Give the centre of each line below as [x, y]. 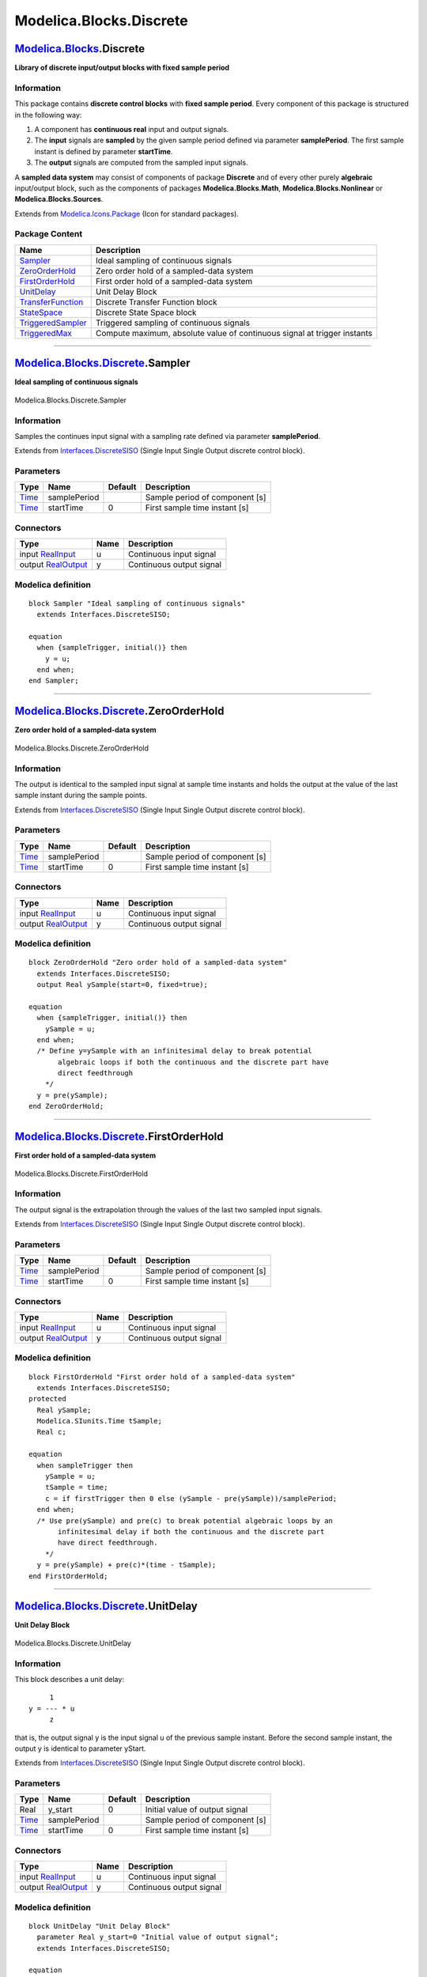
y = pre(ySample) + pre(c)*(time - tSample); [127, 1565]
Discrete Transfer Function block [156, 302]
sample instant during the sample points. [81, 796]
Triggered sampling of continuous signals [173, 323]
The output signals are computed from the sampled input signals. [141, 163]
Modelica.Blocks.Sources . [59, 199]
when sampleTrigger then [85, 1465]
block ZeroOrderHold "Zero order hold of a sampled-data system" [158, 962]
